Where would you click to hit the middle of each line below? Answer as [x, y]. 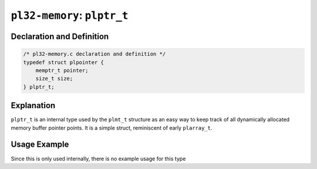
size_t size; [54, 79]
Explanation [33, 106]
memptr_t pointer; [62, 70]
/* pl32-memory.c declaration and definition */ [95, 54]
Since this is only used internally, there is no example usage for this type [98, 158]
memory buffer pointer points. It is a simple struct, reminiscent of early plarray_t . [112, 128]
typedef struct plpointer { [63, 62]
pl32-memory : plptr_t [70, 15]
